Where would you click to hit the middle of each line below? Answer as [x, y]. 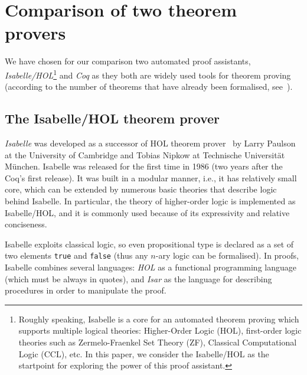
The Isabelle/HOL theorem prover [112, 118]
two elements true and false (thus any [76, 255]
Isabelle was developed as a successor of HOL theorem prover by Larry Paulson [150, 143]
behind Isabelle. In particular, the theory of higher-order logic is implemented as [150, 200]
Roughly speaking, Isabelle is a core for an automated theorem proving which [159, 319]
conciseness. [26, 224]
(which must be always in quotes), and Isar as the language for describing [138, 278]
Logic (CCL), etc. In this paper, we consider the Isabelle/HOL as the [144, 353]
